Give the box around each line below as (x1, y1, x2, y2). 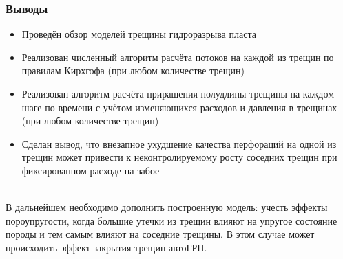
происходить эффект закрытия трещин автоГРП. (6, 240, 207, 254)
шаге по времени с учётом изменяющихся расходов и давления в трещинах (21, 100, 337, 114)
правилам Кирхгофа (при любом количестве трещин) (21, 63, 245, 78)
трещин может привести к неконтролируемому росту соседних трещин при (21, 150, 337, 164)
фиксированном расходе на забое (21, 163, 160, 177)
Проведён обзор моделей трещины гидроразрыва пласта (21, 27, 256, 41)
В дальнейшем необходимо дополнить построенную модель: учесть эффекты (6, 200, 328, 214)
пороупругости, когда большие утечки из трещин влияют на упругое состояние (6, 213, 337, 227)
